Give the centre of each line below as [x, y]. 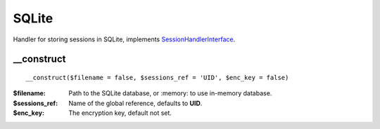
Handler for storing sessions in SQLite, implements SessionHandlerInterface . [124, 39]
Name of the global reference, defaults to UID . [135, 103]
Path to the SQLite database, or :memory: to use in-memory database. [170, 93]
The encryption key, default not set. [120, 113]
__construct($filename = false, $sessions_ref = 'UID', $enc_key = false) [157, 77]
